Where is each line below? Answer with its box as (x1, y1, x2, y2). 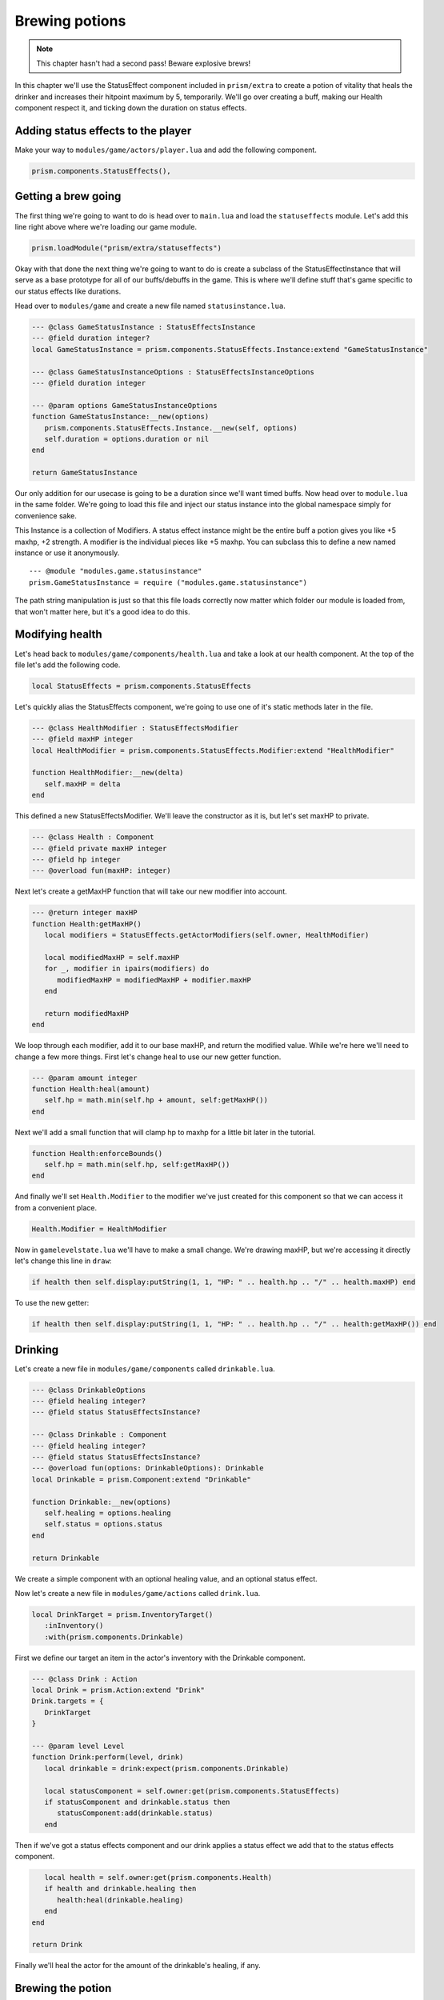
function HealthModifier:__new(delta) (31, 768, 184, 778)
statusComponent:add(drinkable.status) (57, 1809, 214, 1818)
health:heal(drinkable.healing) (57, 1895, 184, 1904)
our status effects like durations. (14, 286, 122, 296)
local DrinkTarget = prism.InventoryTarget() (31, 1610, 214, 1619)
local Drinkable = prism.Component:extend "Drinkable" (31, 1474, 251, 1484)
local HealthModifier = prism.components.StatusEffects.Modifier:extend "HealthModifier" (31, 746, 395, 755)
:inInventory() (44, 1621, 104, 1630)
